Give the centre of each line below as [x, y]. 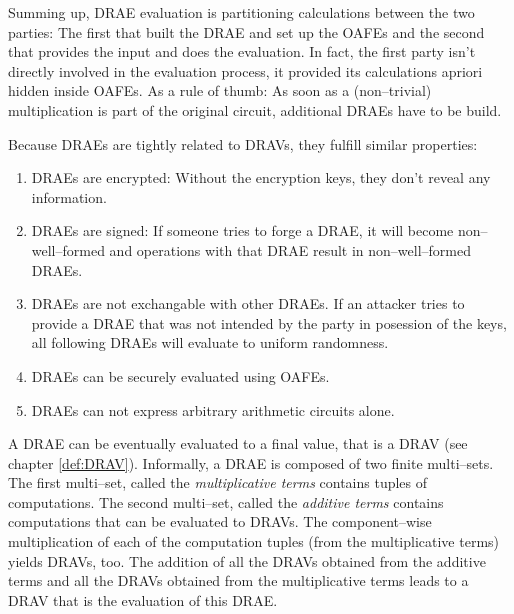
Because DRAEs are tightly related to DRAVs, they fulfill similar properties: [243, 143]
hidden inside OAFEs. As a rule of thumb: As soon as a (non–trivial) [220, 90]
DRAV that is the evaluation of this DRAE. [143, 599]
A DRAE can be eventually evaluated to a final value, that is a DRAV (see [238, 443]
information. [69, 196]
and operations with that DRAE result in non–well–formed [290, 249]
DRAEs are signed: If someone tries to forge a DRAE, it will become [242, 230]
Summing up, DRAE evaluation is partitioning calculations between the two [241, 12]
